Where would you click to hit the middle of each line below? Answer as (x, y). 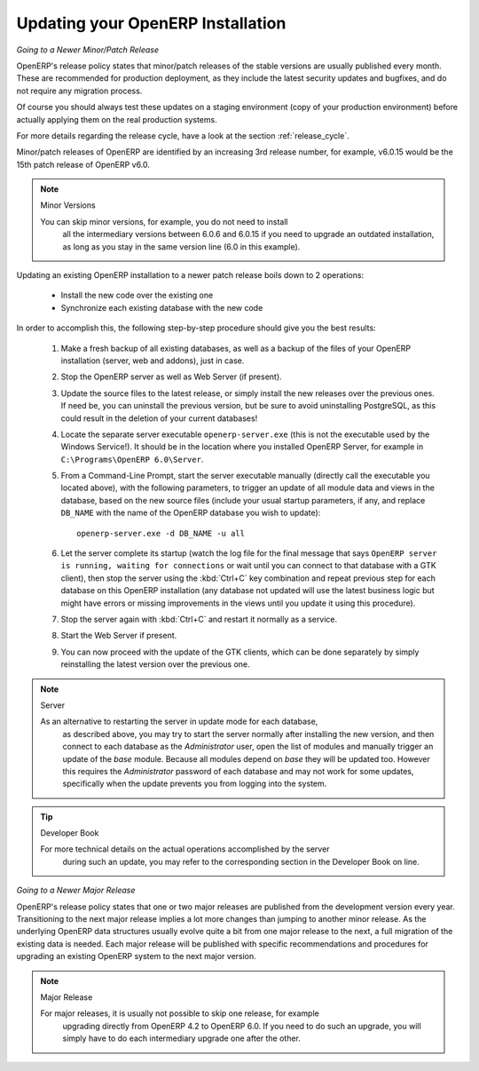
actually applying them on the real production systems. (117, 119)
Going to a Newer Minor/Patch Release (88, 50)
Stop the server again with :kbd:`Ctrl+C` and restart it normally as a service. (199, 619)
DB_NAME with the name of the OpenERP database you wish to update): (191, 513)
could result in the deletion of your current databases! (159, 418)
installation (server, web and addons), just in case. (153, 361)
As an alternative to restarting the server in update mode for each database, (179, 722)
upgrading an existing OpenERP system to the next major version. (136, 956)
